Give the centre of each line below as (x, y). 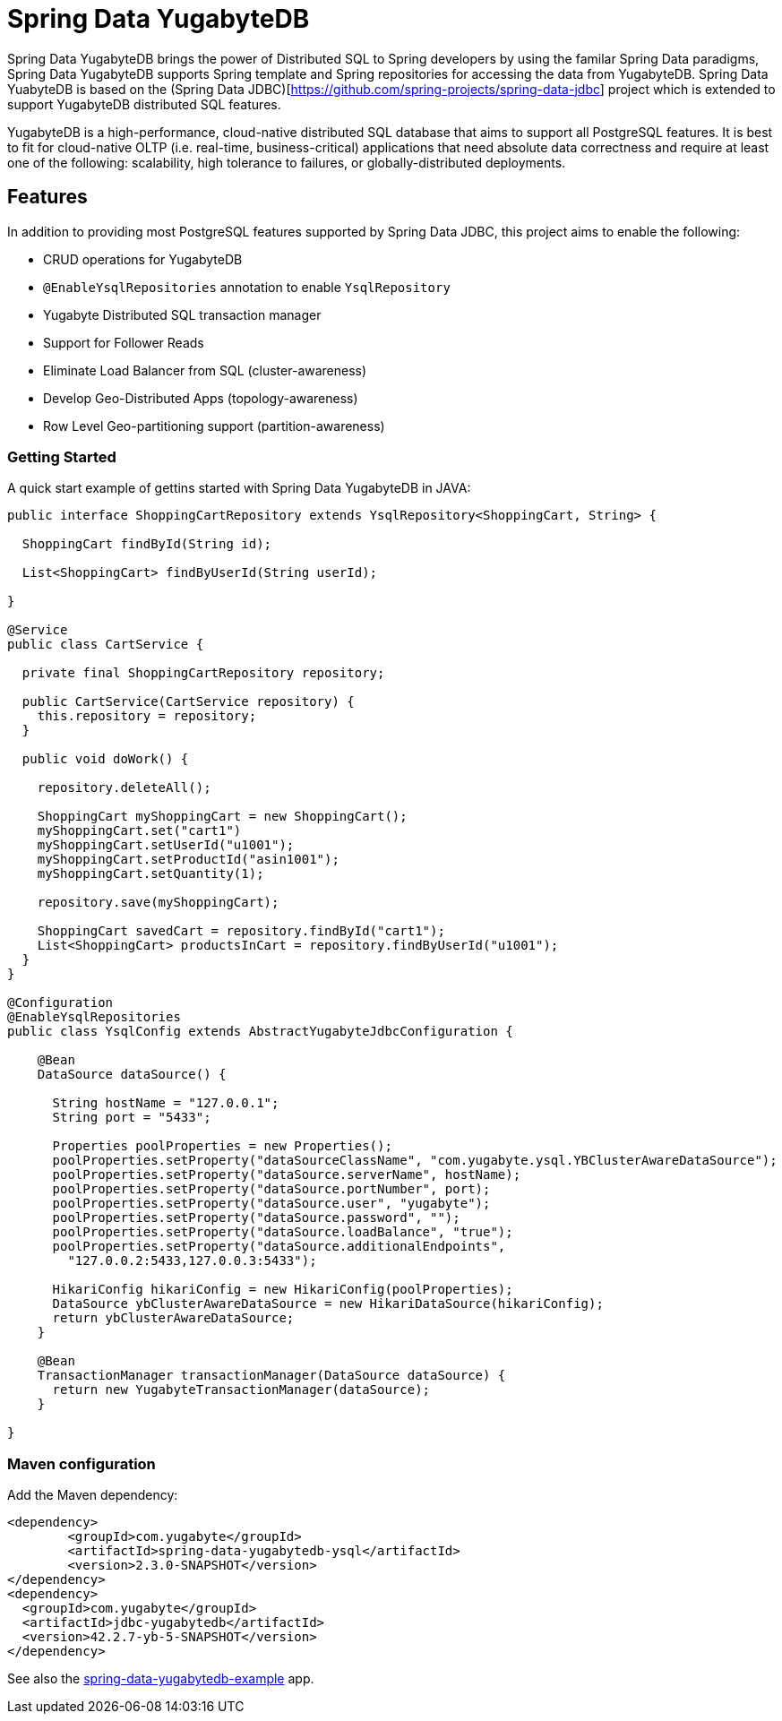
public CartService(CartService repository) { (188, 702)
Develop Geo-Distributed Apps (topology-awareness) (201, 398)
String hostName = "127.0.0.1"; (166, 1103)
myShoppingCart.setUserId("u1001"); (166, 845)
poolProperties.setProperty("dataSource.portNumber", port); (271, 1189)
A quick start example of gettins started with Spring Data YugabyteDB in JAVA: (239, 488)
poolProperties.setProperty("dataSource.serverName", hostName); (287, 1175)
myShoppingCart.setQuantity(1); (150, 874)
